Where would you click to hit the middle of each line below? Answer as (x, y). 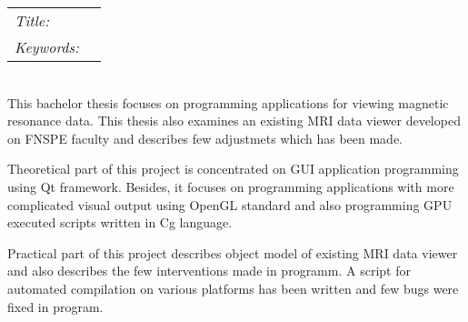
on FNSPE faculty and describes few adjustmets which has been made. (205, 138)
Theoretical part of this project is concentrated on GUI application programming (233, 169)
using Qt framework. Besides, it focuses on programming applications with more (231, 186)
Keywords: (47, 47)
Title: (32, 20)
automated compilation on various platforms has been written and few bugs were (233, 288)
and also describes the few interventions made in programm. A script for (209, 271)
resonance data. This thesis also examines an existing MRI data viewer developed (234, 121)
